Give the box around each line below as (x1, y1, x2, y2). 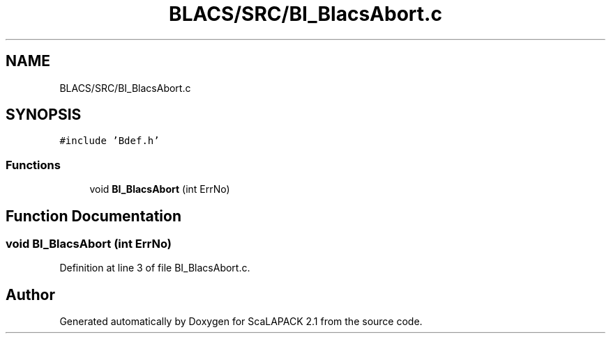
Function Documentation (6, 207, 181, 225)
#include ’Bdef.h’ (59, 135, 160, 147)
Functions (6, 157, 61, 172)
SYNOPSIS (6, 106, 82, 124)
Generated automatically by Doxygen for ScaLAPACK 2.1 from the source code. (59, 315, 423, 328)
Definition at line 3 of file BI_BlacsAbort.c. (59, 262, 250, 274)
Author (6, 285, 55, 303)
